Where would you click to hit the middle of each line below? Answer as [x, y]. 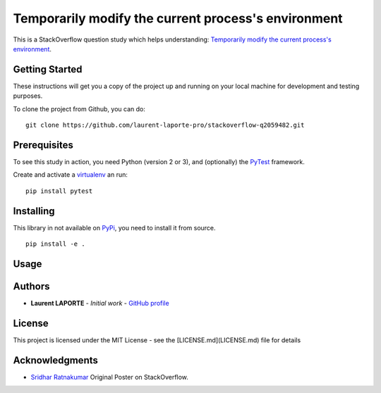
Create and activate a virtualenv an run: [71, 175]
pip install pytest [59, 191]
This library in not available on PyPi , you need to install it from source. [114, 227]
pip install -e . [55, 244]
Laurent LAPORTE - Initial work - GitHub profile [100, 303]
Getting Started [48, 69]
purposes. [28, 96]
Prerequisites [43, 145]
